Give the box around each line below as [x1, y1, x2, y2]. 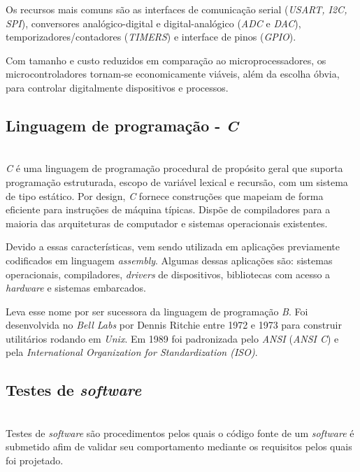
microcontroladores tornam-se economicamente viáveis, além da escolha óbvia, [6, 66, 340, 81]
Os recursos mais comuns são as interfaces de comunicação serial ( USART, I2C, [6, 2, 347, 16]
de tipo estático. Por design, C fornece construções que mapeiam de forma [6, 188, 324, 203]
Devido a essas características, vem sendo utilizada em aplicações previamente [6, 239, 340, 254]
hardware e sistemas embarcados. [6, 280, 146, 295]
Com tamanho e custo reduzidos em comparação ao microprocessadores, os [6, 52, 326, 67]
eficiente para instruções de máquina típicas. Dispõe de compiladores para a [6, 202, 331, 217]
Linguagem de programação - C [6, 114, 238, 136]
